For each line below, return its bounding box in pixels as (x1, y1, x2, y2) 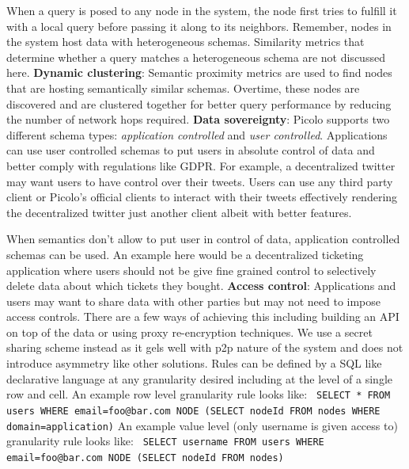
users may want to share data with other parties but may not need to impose (6, 292, 381, 309)
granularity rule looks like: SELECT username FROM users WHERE (6, 433, 324, 449)
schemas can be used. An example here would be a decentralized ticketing (6, 246, 364, 262)
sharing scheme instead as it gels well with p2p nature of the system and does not (6, 339, 403, 356)
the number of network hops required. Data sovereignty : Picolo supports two (6, 111, 390, 128)
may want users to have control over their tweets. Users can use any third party (6, 173, 393, 189)
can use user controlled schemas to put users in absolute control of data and (6, 142, 375, 158)
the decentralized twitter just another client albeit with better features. (6, 204, 352, 220)
